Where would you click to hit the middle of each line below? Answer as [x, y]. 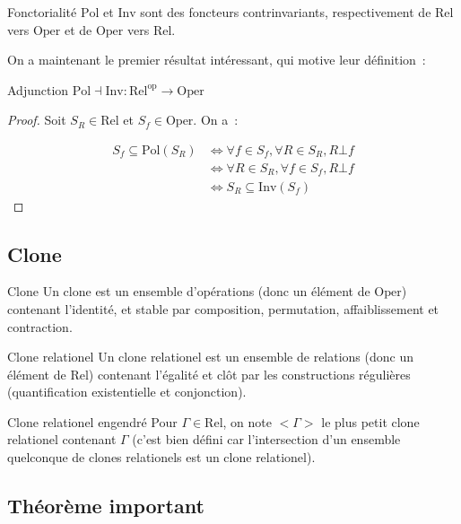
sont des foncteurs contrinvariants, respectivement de [286, 12]
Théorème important [106, 506]
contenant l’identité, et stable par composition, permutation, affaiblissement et [223, 308]
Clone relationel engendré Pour [92, 421]
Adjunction [38, 89]
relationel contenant [62, 439]
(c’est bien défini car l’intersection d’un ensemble [266, 439]
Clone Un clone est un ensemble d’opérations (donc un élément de [189, 291]
